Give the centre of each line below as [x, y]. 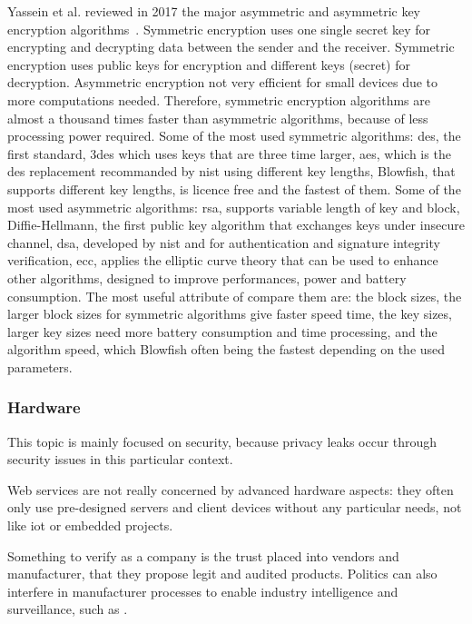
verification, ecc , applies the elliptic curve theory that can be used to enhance [223, 260]
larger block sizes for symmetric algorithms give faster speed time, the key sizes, [230, 314]
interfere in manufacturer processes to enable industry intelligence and [203, 591]
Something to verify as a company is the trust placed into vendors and [203, 555]
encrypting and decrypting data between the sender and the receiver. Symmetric [231, 47]
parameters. [40, 366]
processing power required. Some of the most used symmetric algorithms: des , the [234, 136]
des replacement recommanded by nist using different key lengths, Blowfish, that [231, 171]
